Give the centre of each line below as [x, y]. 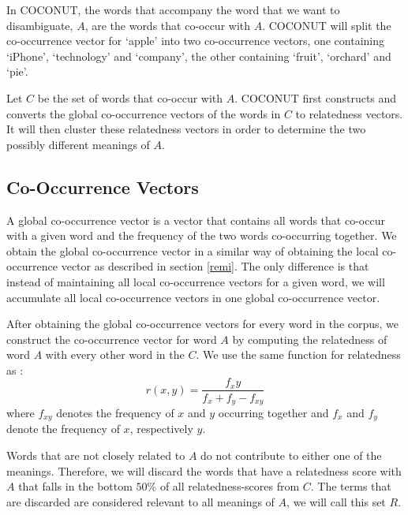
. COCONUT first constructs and [316, 97]
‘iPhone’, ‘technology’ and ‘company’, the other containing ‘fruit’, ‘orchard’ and [199, 56]
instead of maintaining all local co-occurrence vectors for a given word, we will [196, 281]
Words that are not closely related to [96, 455]
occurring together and [273, 412]
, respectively [161, 429]
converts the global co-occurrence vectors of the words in [144, 113]
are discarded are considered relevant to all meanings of [140, 501]
